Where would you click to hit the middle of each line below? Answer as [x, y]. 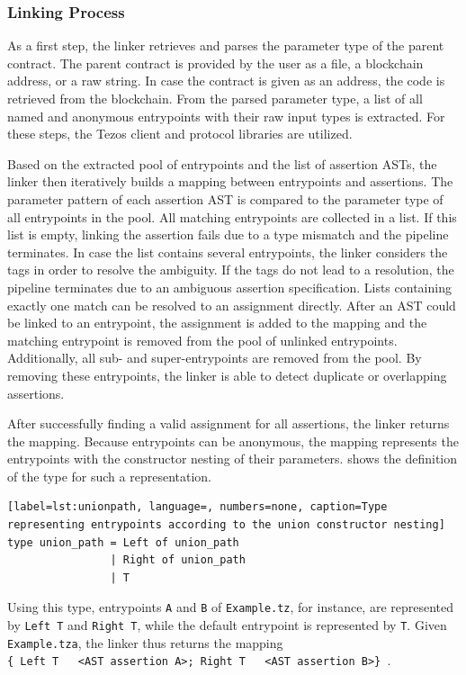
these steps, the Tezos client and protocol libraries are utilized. [180, 134]
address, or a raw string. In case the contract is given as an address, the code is [226, 81]
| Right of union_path [178, 560]
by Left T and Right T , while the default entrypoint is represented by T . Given [227, 625]
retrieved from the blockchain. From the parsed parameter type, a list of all [215, 98]
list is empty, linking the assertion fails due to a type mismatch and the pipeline [228, 234]
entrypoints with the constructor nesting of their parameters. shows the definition [233, 459]
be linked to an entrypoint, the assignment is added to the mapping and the [217, 323]
